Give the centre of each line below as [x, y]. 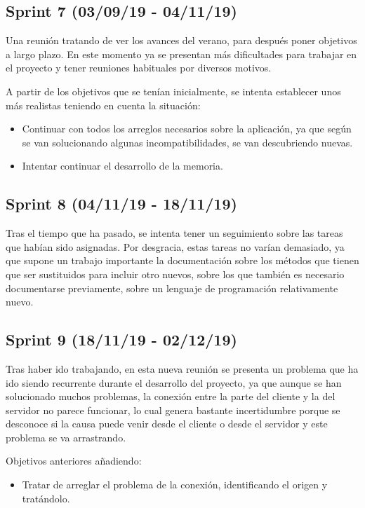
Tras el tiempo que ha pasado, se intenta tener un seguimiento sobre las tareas [174, 233]
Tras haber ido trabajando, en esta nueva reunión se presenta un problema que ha [182, 368]
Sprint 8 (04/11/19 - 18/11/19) [121, 204]
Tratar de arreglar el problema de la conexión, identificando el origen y [175, 485]
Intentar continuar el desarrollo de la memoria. [122, 166]
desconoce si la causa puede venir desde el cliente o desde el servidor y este [167, 424]
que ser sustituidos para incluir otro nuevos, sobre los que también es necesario [175, 274]
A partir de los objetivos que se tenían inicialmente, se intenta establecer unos [173, 91]
